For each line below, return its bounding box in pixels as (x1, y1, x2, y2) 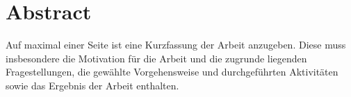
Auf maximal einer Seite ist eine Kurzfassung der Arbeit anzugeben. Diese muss (6, 37, 346, 52)
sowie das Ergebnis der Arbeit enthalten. (6, 78, 179, 92)
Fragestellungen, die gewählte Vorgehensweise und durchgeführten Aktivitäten (6, 64, 338, 79)
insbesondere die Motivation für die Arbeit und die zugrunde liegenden (6, 51, 307, 65)
